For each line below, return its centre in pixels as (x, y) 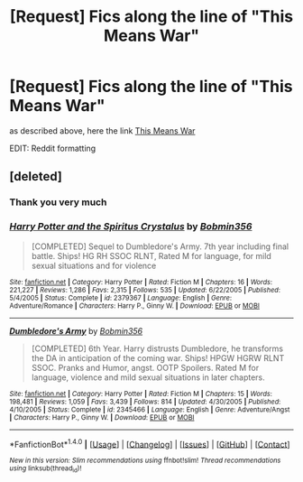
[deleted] (36, 176)
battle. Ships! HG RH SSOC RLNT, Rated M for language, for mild (151, 255)
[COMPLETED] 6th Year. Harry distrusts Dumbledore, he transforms (157, 348)
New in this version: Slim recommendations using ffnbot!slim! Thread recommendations (145, 461)
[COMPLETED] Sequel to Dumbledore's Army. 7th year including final (160, 246)
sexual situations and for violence (94, 265)
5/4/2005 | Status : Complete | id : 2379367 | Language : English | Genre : (121, 298)
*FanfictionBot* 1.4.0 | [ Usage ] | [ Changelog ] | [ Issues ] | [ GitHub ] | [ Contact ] (150, 443)
